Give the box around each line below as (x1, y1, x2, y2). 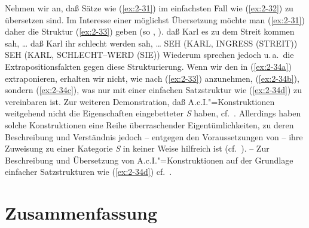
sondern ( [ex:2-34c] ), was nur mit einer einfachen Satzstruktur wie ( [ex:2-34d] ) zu (5, 84, 302, 96)
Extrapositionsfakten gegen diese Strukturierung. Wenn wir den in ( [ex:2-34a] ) (5, 60, 292, 72)
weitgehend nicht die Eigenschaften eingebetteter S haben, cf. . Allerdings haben (5, 107, 301, 119)
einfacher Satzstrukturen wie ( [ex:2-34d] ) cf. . (5, 165, 172, 178)
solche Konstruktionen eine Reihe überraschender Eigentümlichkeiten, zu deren (5, 118, 294, 131)
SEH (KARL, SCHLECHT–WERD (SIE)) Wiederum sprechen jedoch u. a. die (5, 48, 294, 61)
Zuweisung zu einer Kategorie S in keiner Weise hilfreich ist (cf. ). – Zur (5, 142, 270, 155)
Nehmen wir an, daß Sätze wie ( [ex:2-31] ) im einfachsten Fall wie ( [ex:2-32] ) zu (5, 2, 293, 14)
